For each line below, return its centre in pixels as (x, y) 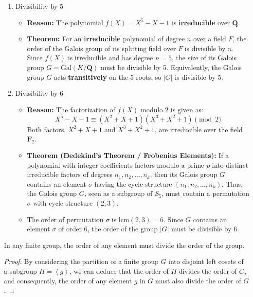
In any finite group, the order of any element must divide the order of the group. (124, 245)
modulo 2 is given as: (172, 109)
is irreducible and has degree (110, 58)
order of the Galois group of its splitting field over (101, 48)
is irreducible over (201, 22)
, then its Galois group (184, 174)
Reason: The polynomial (65, 22)
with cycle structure (63, 203)
